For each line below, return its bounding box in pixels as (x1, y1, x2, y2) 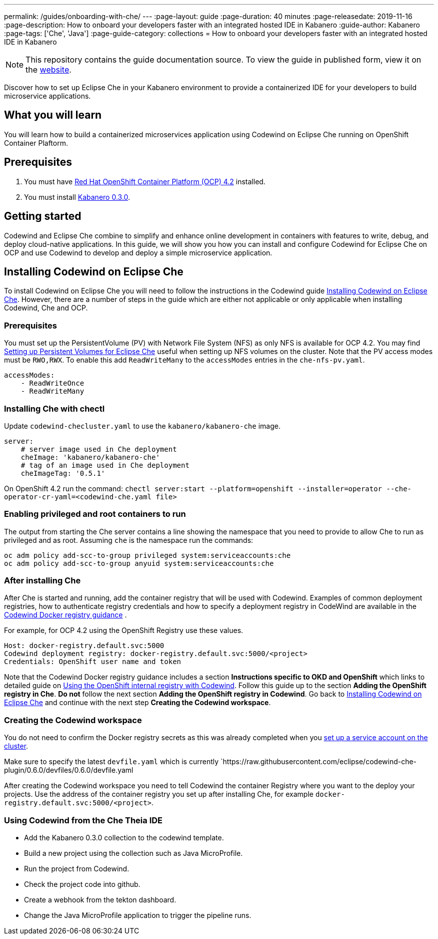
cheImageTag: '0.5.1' (20, 469, 105, 477)
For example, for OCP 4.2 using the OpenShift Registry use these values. (4, 626, 243, 635)
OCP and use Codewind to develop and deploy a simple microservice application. (4, 248, 272, 257)
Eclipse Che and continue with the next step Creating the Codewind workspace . (4, 698, 271, 707)
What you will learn (4, 109, 102, 122)
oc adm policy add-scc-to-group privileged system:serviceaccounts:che (4, 551, 291, 559)
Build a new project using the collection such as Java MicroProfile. (24, 848, 243, 857)
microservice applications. (4, 92, 91, 100)
